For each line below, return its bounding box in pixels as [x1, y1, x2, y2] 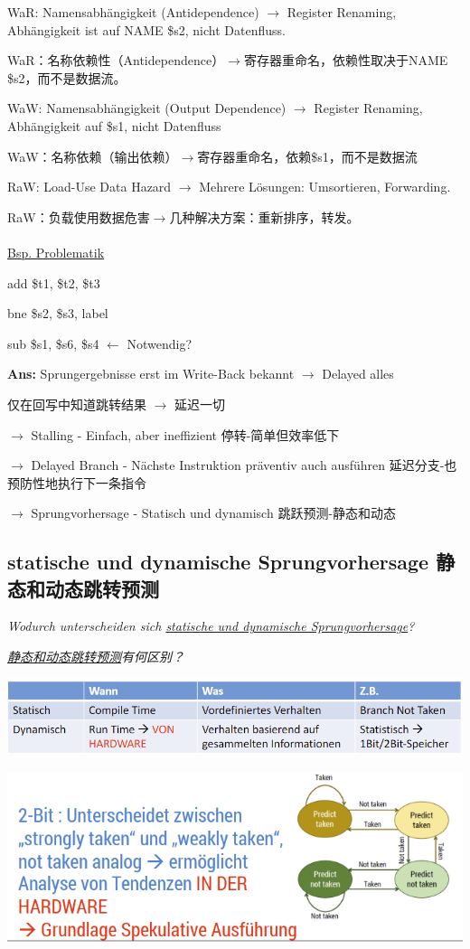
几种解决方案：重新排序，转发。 [169, 207, 360, 226]
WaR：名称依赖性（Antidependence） [7, 51, 225, 70]
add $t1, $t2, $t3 [7, 273, 100, 292]
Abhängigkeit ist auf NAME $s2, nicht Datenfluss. [7, 20, 286, 39]
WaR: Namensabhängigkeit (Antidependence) [7, 3, 259, 21]
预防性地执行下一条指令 [7, 473, 146, 492]
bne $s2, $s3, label [7, 304, 108, 323]
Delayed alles [322, 364, 394, 383]
